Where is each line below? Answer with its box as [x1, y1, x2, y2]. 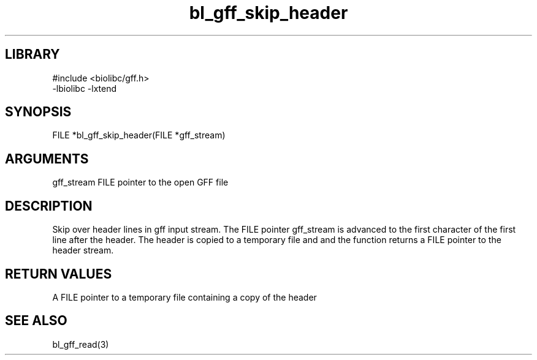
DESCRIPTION [5, 198, 93, 214]
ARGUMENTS [5, 151, 89, 167]
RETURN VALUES [5, 266, 112, 282]
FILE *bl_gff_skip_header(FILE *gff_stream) [52, 130, 226, 141]
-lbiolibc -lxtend [52, 83, 117, 94]
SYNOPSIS [5, 104, 72, 120]
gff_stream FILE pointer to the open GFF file [52, 177, 229, 188]
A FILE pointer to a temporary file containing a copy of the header [52, 291, 317, 302]
